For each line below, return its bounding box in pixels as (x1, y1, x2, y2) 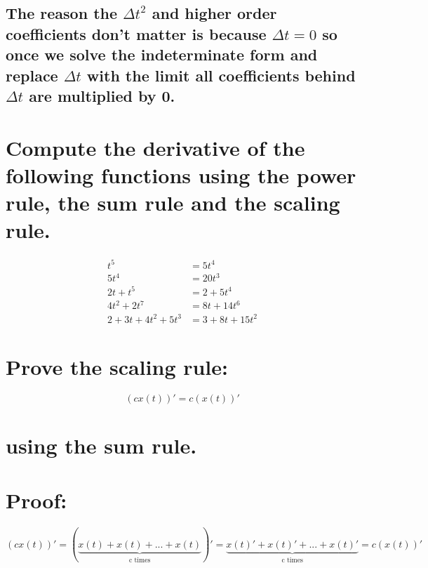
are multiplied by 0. (29, 84, 175, 106)
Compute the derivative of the (6, 133, 305, 161)
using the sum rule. (6, 431, 197, 459)
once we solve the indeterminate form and (6, 44, 318, 65)
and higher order (152, 2, 277, 24)
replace (6, 64, 58, 86)
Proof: (6, 486, 67, 515)
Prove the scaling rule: (6, 352, 228, 381)
